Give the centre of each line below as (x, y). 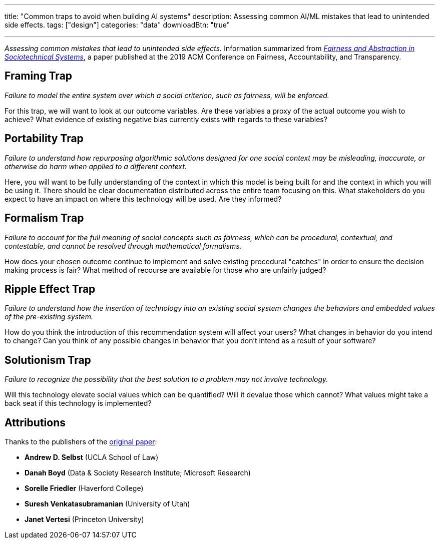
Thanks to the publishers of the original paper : (81, 442)
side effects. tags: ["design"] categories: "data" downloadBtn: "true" (117, 25)
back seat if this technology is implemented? (78, 403)
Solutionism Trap (48, 360)
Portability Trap (44, 139)
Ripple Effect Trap (50, 289)
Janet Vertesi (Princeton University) (84, 519)
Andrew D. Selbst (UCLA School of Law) (92, 457)
